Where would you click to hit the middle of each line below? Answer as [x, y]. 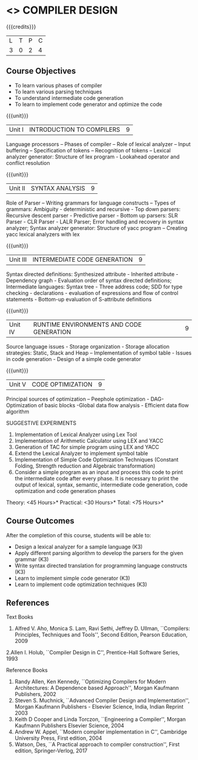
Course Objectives [41, 71]
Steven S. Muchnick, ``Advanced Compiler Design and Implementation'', [102, 700]
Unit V [18, 384]
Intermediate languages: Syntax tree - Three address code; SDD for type [94, 287]
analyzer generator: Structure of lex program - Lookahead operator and [93, 157]
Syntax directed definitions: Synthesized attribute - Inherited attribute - [92, 274]
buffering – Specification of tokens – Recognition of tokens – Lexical [88, 150]
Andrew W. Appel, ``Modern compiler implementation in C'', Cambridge [101, 732]
